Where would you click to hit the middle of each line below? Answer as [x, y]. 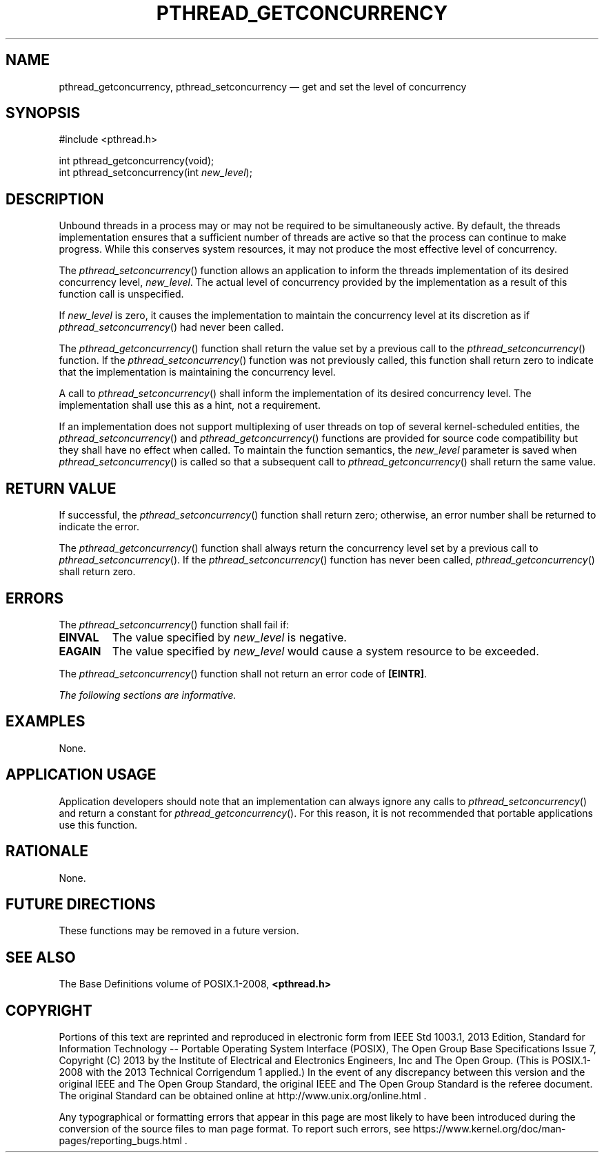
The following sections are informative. [148, 695]
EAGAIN [80, 651]
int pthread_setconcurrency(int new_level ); [155, 173]
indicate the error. [99, 527]
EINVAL [79, 637]
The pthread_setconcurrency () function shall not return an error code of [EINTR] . [243, 673]
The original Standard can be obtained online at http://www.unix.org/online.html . [243, 1096]
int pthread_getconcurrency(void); [137, 161]
